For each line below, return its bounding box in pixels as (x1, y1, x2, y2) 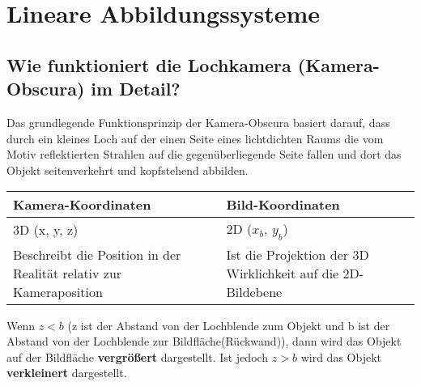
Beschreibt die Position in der (13, 244, 181, 264)
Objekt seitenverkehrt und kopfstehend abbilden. (6, 161, 249, 178)
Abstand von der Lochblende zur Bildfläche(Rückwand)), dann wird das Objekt (6, 333, 402, 350)
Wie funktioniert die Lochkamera (6, 52, 291, 77)
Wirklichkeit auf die (226, 263, 339, 282)
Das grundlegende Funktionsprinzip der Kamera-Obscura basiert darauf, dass (6, 113, 390, 130)
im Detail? (91, 76, 181, 101)
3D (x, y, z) (13, 220, 79, 240)
